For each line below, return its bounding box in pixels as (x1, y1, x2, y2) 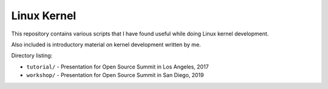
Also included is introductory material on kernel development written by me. (11, 41, 201, 48)
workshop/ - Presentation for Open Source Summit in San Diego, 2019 (26, 72, 204, 79)
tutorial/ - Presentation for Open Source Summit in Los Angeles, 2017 (26, 63, 209, 70)
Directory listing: (11, 52, 53, 60)
